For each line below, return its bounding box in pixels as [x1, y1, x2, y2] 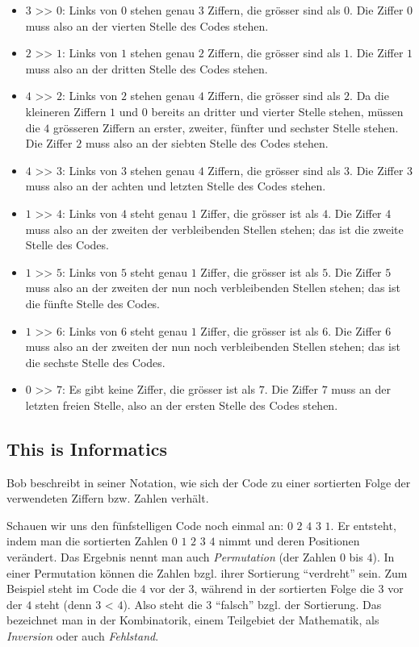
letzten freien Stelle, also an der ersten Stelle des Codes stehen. [25, 396, 338, 413]
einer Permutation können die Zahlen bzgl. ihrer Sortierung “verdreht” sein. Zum [6, 564, 408, 581]
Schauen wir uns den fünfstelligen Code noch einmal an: [6, 516, 284, 533]
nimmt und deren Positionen [219, 532, 360, 549]
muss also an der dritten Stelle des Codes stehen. [25, 60, 268, 77]
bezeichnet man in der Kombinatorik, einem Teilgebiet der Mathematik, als [6, 612, 379, 628]
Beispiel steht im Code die [6, 580, 136, 597]
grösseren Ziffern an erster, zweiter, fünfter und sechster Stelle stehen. [53, 119, 399, 136]
